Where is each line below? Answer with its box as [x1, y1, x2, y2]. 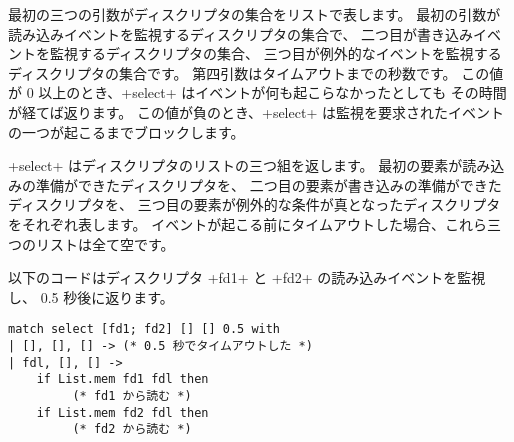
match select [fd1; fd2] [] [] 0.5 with [8, 322, 281, 337]
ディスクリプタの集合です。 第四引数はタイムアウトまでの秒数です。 [8, 62, 457, 83]
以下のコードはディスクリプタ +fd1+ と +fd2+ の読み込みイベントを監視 [8, 267, 486, 288]
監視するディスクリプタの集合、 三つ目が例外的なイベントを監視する [49, 43, 502, 64]
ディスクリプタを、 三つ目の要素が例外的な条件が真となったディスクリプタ [8, 194, 501, 215]
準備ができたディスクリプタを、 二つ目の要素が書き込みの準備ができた [35, 174, 502, 195]
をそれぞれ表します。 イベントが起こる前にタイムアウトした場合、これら [8, 213, 487, 234]
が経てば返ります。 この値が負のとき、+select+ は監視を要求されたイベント [8, 101, 504, 122]
